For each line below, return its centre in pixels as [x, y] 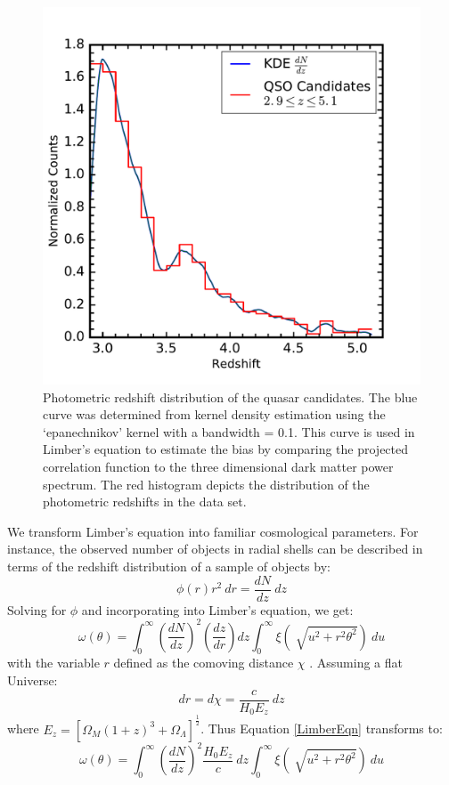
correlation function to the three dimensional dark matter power [218, 466]
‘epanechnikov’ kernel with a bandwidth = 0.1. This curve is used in [229, 431]
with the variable [53, 663]
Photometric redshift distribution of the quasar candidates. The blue [230, 397]
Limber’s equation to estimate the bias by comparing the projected [226, 449]
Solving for [37, 609]
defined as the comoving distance [204, 663]
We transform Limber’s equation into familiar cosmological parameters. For [213, 531]
